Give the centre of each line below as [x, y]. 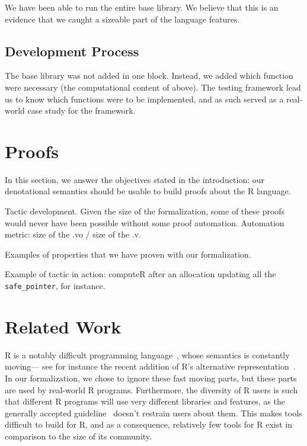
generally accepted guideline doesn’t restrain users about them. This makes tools [153, 413]
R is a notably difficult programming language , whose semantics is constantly [147, 354]
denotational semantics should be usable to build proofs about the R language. [148, 191]
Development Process [72, 51]
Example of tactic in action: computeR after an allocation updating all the [140, 274]
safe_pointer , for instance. [55, 286]
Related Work [63, 326]
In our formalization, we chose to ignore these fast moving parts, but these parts [151, 378]
